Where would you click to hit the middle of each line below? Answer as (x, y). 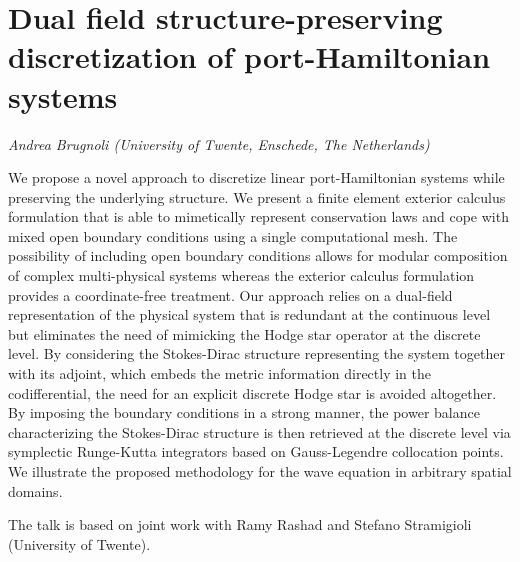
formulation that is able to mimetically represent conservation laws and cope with (258, 216)
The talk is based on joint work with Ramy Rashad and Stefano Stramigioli (240, 524)
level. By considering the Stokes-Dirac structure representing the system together (256, 353)
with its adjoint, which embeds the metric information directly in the (220, 373)
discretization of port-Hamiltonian (249, 56)
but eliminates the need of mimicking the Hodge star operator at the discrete (244, 333)
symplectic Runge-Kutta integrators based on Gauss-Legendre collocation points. (256, 451)
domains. (35, 490)
